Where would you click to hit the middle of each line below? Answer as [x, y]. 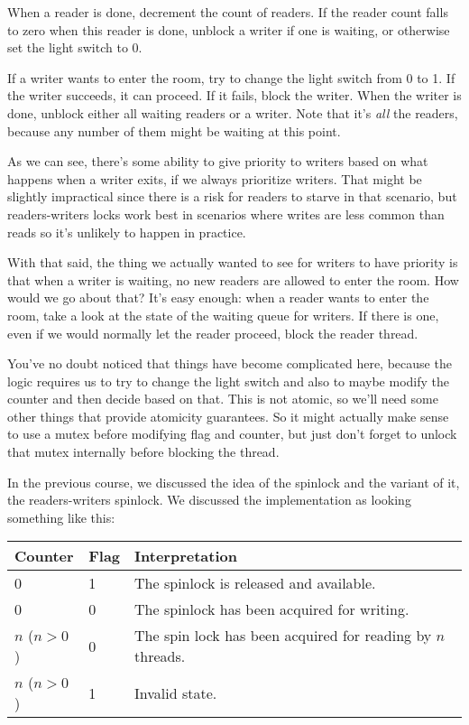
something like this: [61, 517]
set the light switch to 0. [75, 47]
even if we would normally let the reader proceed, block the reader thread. [213, 333]
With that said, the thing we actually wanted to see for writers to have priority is [233, 262]
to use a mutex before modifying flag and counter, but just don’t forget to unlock [232, 434]
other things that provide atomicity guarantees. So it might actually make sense [228, 416]
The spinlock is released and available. [255, 583]
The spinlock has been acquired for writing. [272, 609]
